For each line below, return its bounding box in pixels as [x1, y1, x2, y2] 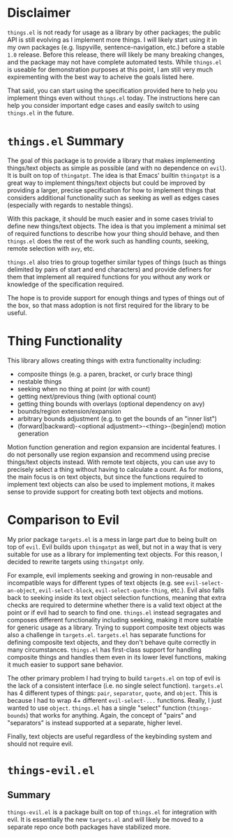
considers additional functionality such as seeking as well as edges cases [7, 193, 220, 202]
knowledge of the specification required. [7, 280, 124, 288]
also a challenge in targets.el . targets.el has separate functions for [7, 630, 206, 638]
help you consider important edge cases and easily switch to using [7, 101, 200, 109]
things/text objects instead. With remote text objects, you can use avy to [7, 457, 216, 466]
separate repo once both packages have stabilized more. [7, 823, 171, 831]
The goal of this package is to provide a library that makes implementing [7, 156, 215, 165]
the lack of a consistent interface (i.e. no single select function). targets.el [7, 681, 224, 690]
